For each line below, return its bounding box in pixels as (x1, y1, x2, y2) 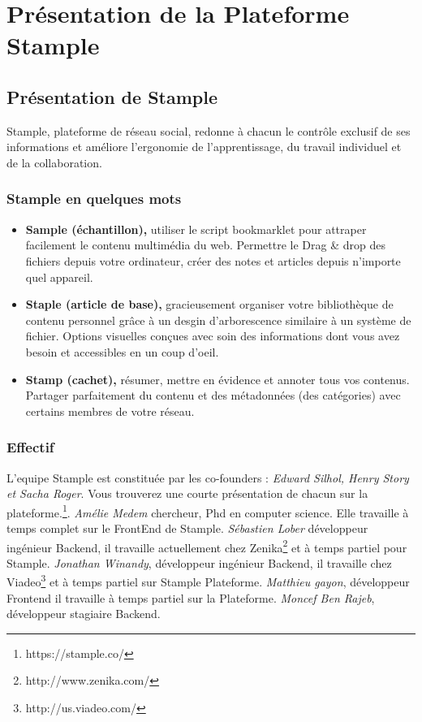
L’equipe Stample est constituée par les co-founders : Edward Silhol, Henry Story (6, 469, 409, 486)
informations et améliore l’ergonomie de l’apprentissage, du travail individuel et (6, 138, 402, 155)
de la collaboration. (6, 153, 102, 171)
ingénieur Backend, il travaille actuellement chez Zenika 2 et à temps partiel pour (6, 536, 407, 556)
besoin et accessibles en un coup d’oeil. (25, 343, 219, 360)
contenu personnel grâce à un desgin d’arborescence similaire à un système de (25, 311, 411, 328)
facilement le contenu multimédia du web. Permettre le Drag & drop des (25, 236, 385, 253)
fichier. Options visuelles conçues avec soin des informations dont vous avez (25, 327, 400, 344)
